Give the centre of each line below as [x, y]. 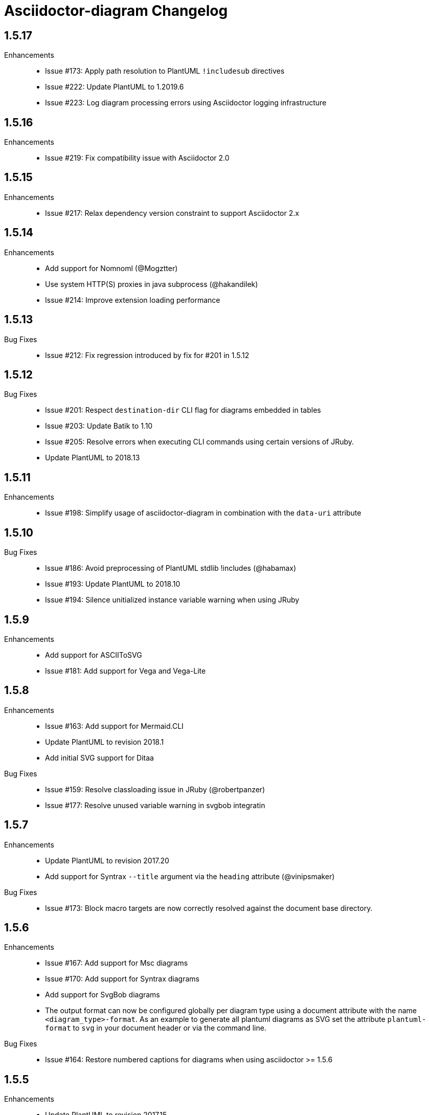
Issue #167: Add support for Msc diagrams [117, 963]
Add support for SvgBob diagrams [103, 995]
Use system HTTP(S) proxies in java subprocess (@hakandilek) [152, 284]
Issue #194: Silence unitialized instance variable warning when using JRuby [172, 600]
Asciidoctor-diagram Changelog [116, 11]
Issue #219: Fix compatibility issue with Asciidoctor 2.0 [137, 158]
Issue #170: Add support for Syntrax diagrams [122, 979]
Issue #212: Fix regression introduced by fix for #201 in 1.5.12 [147, 355]
